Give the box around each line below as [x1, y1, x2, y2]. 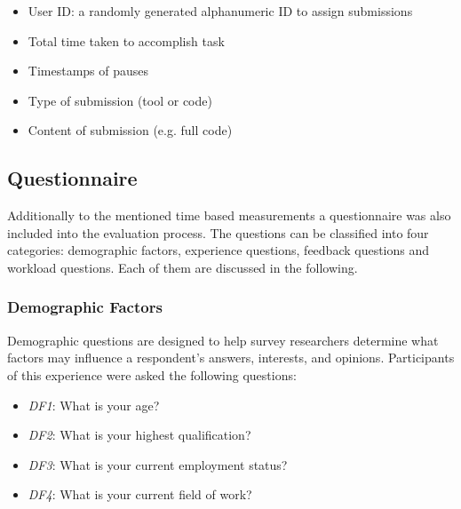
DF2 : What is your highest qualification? [28, 425, 251, 444]
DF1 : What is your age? [28, 395, 160, 414]
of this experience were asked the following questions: [7, 365, 297, 384]
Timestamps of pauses [28, 61, 149, 80]
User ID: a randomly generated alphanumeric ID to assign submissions [28, 2, 413, 20]
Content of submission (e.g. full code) [28, 121, 233, 139]
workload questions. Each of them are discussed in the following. [7, 258, 358, 276]
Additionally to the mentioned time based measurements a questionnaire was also [7, 206, 451, 225]
